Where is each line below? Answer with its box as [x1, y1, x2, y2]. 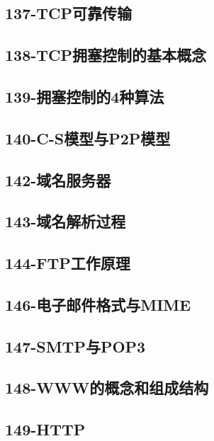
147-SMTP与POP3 [5, 335, 146, 357]
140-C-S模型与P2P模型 [5, 127, 171, 149]
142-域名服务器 [5, 168, 111, 190]
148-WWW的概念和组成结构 [5, 377, 209, 399]
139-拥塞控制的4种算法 [5, 85, 164, 107]
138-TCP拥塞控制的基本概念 [5, 44, 207, 66]
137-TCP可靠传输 [5, 2, 133, 24]
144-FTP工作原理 [5, 252, 130, 274]
